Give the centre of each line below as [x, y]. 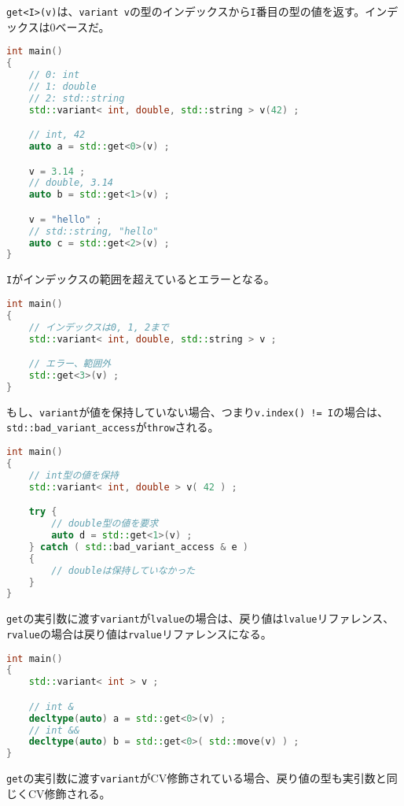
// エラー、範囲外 [70, 364]
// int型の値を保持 [73, 475]
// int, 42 [57, 135]
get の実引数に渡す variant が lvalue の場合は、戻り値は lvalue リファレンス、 [200, 618]
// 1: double [62, 86]
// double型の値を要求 [105, 524]
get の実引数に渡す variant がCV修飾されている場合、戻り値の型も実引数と [196, 778]
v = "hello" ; [65, 219]
